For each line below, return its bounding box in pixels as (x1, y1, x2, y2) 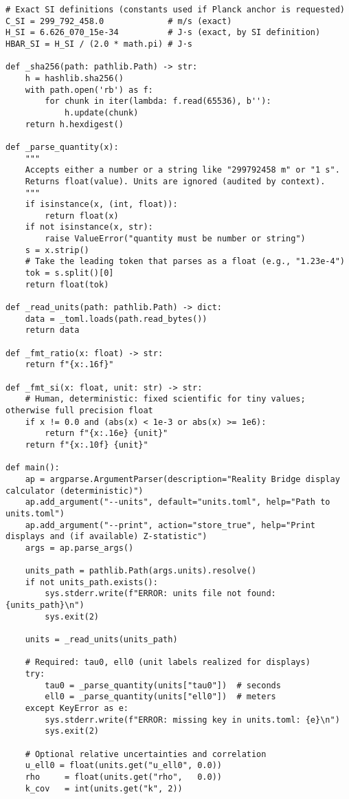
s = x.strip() (25, 245, 89, 255)
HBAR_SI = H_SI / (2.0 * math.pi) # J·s (5, 39, 193, 49)
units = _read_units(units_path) (25, 635, 178, 645)
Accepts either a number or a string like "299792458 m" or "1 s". (25, 165, 340, 175)
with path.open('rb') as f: (25, 85, 153, 95)
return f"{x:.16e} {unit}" (45, 428, 168, 439)
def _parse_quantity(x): (5, 142, 119, 152)
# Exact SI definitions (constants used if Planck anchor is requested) (5, 5, 345, 14)
